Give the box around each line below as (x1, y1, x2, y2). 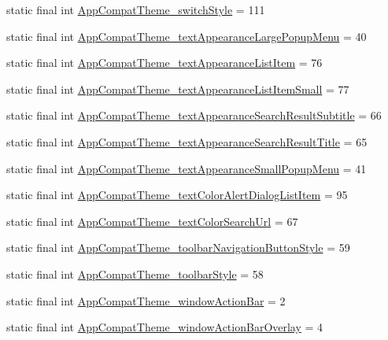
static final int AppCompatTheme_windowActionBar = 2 (6, 292, 286, 309)
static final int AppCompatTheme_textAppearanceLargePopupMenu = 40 (6, 28, 367, 44)
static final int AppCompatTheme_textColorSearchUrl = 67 (6, 213, 298, 229)
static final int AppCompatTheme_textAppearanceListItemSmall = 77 (6, 80, 349, 97)
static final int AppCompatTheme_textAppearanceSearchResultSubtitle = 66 (6, 107, 382, 124)
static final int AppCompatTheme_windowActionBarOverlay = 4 (6, 319, 323, 335)
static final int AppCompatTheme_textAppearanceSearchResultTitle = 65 (6, 133, 368, 150)
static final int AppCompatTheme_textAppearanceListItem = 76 (6, 54, 323, 71)
